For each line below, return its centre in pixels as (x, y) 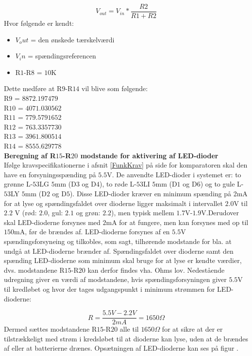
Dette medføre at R (33, 88)
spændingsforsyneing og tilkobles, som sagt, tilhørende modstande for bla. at (118, 241)
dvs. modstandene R (34, 270)
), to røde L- (118, 184)
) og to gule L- (222, 184)
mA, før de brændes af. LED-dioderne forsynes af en (92, 232)
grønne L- (18, 184)
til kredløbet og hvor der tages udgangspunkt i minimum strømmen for (109, 289)
